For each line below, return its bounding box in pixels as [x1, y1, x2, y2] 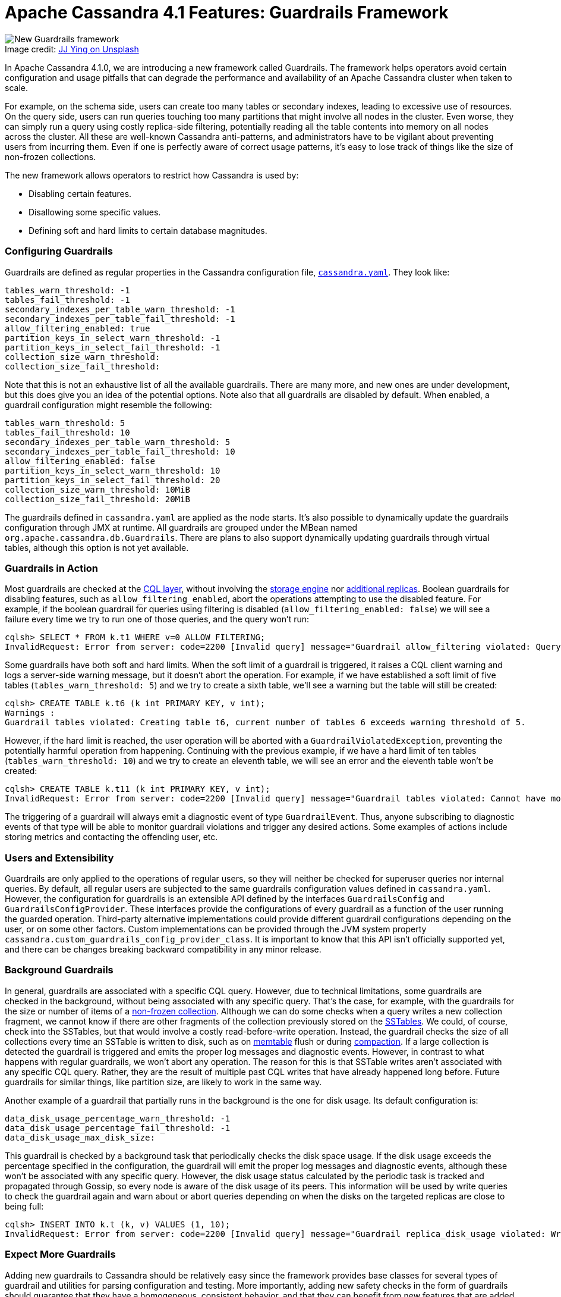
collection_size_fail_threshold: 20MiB [5, 494, 190, 504]
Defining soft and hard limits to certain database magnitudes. [29, 225, 267, 236]
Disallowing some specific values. [29, 206, 161, 217]
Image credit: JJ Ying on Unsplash [5, 43, 139, 54]
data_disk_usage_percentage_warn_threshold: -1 [5, 1113, 231, 1123]
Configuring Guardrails [5, 245, 113, 258]
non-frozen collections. [5, 151, 96, 162]
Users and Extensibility [5, 851, 114, 864]
